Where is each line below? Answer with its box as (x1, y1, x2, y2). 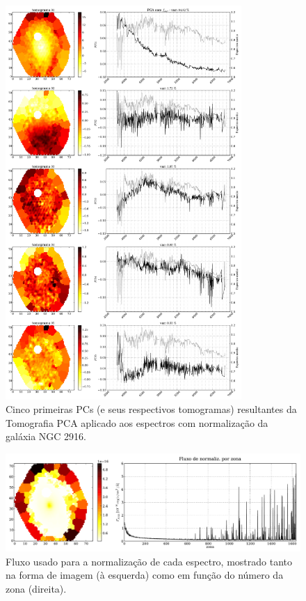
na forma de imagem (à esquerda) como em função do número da (6, 568, 284, 582)
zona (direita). (6, 582, 67, 596)
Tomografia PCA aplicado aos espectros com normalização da (6, 415, 268, 430)
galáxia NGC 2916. (6, 429, 86, 444)
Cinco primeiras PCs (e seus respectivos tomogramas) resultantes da (6, 402, 297, 416)
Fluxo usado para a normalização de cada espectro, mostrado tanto (6, 554, 293, 568)
